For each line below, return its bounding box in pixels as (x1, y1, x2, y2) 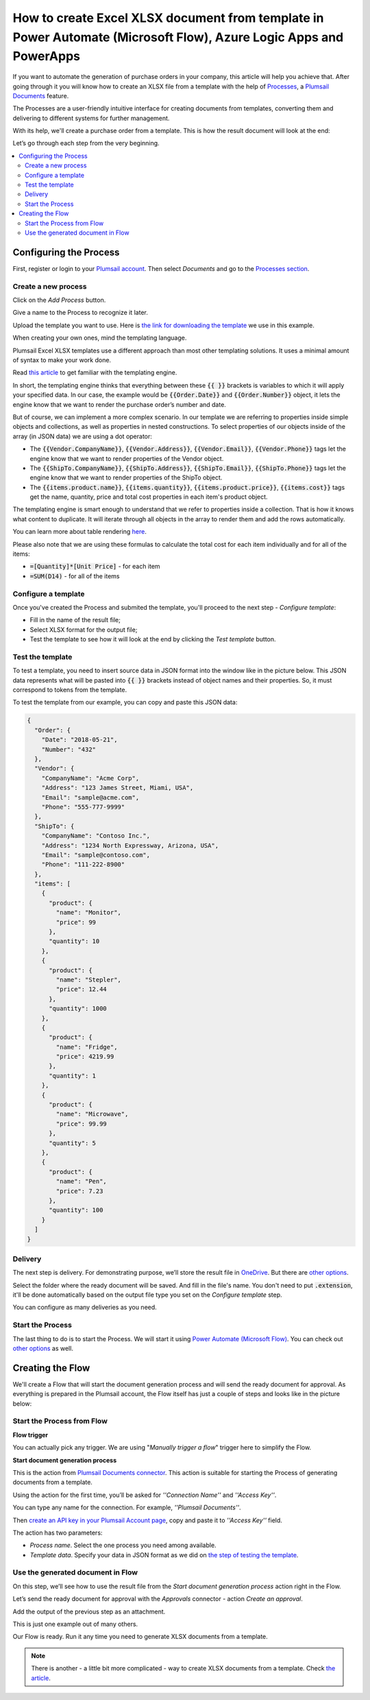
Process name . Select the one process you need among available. (29, 1541, 217, 1550)
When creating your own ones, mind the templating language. (12, 333, 187, 342)
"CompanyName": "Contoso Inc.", (41, 832, 151, 840)
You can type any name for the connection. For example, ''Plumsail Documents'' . (12, 1503, 241, 1512)
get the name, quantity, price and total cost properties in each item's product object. (29, 493, 268, 501)
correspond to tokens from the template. (12, 686, 127, 694)
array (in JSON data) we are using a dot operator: (12, 432, 152, 440)
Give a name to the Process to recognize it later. (12, 309, 149, 317)
